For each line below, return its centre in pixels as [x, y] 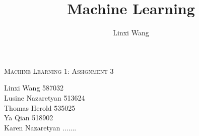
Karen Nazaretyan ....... [40, 127]
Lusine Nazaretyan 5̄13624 [45, 97]
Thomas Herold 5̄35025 [40, 107]
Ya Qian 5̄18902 [29, 118]
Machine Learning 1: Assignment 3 [59, 71]
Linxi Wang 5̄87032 [34, 88]
